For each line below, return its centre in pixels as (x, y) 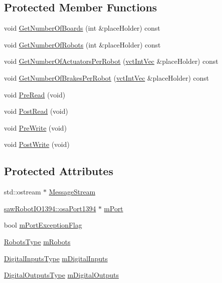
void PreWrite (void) (36, 127)
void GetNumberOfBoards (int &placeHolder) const (82, 28)
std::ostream (22, 192)
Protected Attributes (59, 171)
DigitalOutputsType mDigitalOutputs (61, 275)
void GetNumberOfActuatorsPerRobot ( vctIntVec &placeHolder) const (111, 61)
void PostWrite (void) (37, 144)
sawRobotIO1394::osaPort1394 (50, 208)
